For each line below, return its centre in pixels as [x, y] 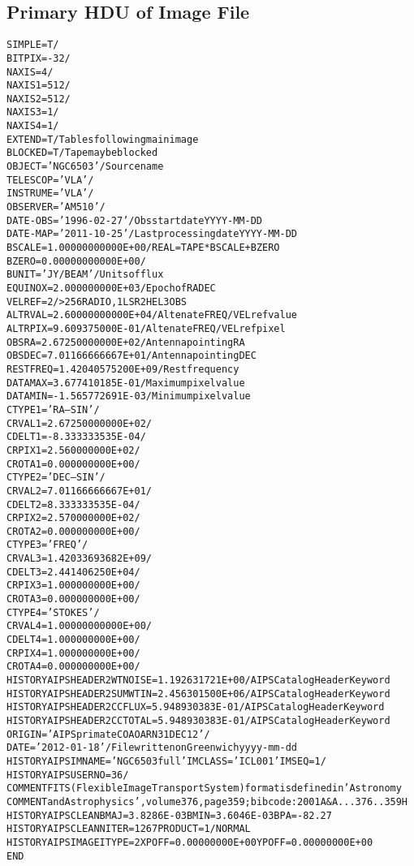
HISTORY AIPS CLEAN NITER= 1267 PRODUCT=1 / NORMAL [129, 829]
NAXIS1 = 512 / [39, 86]
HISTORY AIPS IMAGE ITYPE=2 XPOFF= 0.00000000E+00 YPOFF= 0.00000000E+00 [190, 842]
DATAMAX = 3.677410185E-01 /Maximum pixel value [126, 383]
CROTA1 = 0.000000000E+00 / [73, 464]
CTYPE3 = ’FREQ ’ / [47, 545]
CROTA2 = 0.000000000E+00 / [73, 531]
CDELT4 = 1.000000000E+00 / [73, 640]
